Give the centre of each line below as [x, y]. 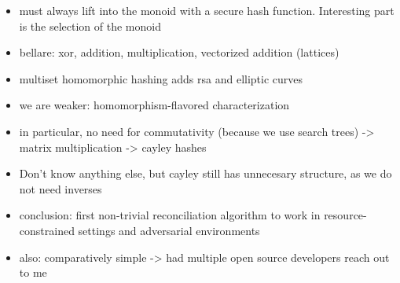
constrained [47, 230]
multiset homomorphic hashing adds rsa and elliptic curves [161, 78]
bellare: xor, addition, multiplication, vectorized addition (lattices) [179, 52]
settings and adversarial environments [169, 230]
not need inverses [61, 188]
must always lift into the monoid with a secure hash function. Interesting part [207, 10]
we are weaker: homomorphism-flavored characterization [154, 105]
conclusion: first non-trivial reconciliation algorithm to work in [170, 215]
